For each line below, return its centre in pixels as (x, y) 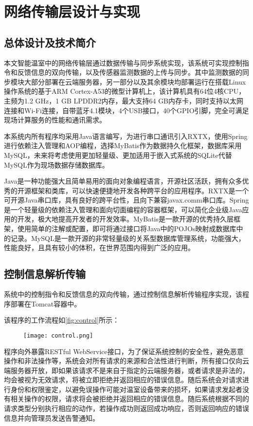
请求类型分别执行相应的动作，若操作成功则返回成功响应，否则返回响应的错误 (126, 408)
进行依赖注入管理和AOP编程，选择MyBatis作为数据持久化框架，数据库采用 (123, 145)
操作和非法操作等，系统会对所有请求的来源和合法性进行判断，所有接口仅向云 (126, 361)
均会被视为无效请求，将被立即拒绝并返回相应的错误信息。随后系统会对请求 (123, 380)
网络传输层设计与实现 (72, 11)
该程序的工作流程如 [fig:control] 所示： (62, 320)
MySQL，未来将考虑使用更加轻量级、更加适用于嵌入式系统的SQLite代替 (118, 155)
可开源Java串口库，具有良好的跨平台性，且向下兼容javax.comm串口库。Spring (126, 200)
